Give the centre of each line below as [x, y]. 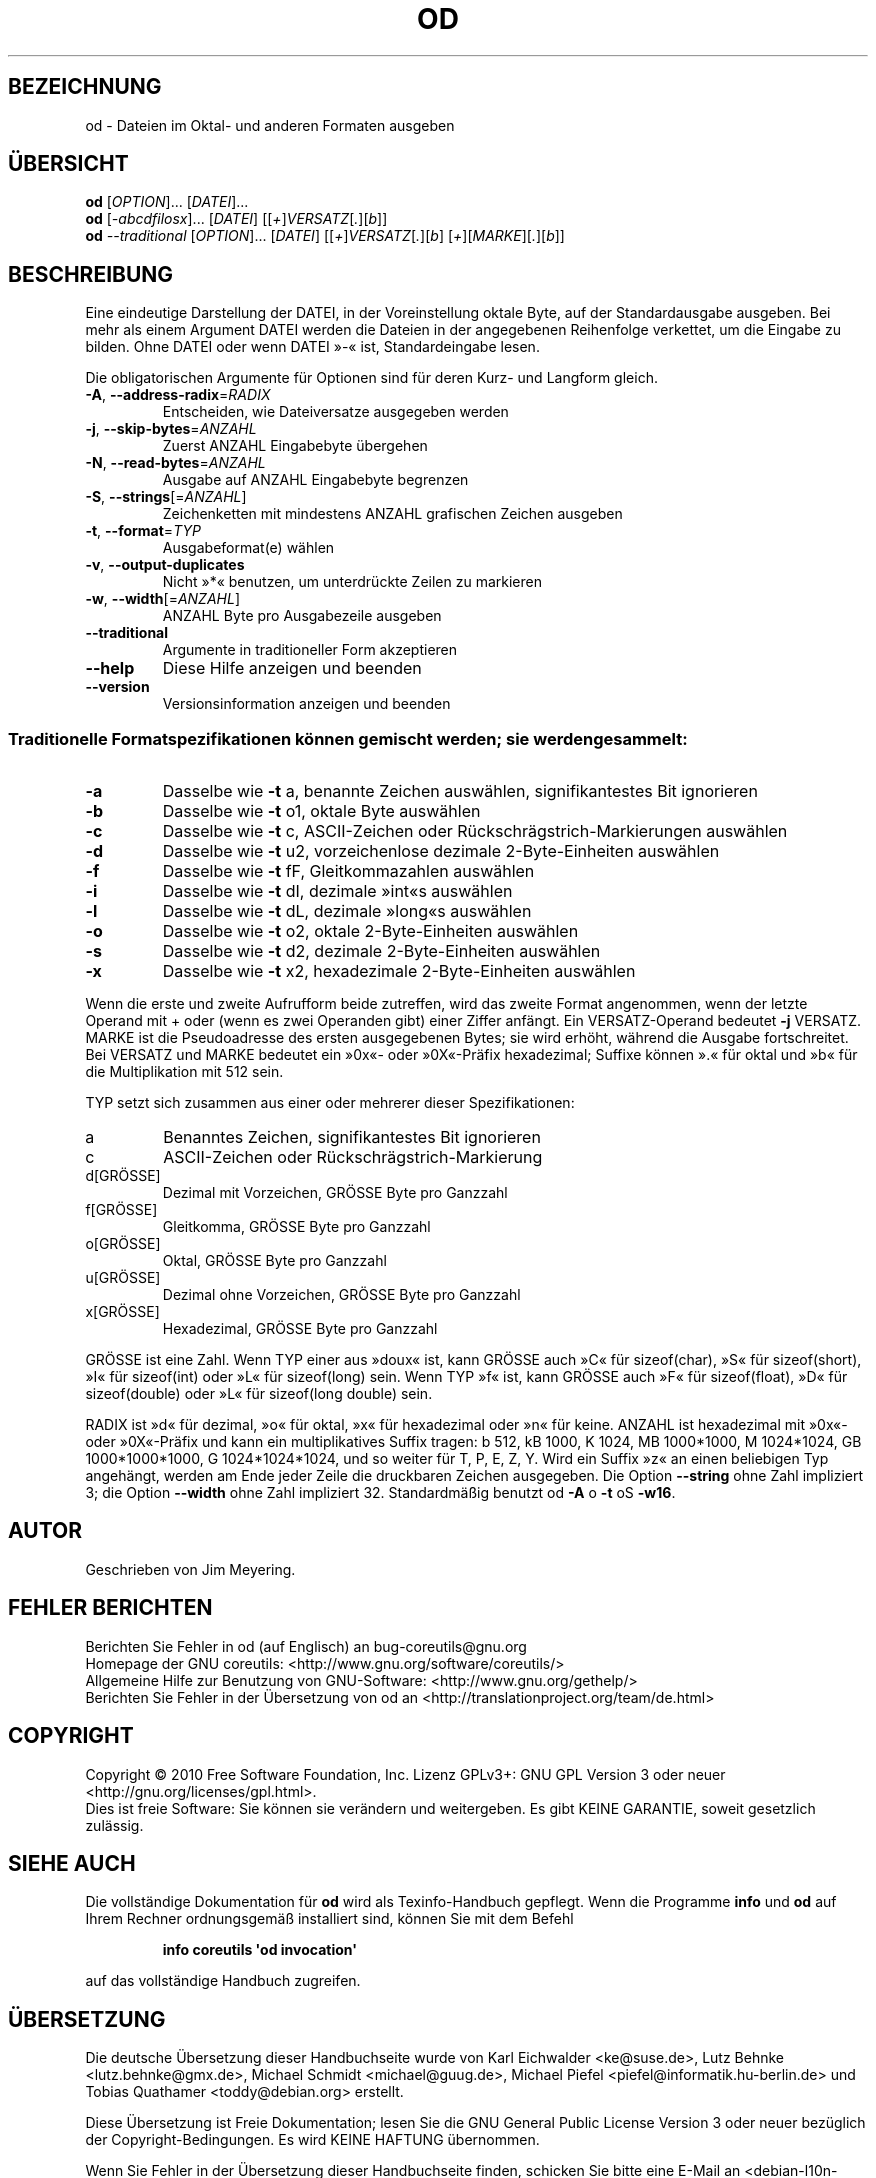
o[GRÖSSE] [123, 1244]
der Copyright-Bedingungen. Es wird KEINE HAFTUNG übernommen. [312, 2140]
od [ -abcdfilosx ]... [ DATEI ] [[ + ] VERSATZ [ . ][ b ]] [236, 219]
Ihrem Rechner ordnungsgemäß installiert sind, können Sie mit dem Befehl [329, 1919]
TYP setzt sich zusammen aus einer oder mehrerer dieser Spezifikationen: [330, 1103]
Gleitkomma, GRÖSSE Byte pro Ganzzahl [296, 1227]
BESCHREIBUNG [91, 274]
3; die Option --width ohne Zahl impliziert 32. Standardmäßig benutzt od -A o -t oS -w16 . [380, 1493]
